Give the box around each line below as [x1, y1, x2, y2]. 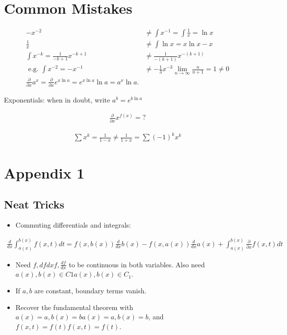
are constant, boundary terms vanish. [34, 285, 147, 295]
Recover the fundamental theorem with [15, 302, 133, 312]
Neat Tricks [4, 196, 64, 211]
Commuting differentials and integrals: [15, 219, 131, 230]
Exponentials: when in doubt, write [4, 95, 110, 105]
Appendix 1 [4, 163, 85, 183]
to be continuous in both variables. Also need [69, 259, 205, 269]
